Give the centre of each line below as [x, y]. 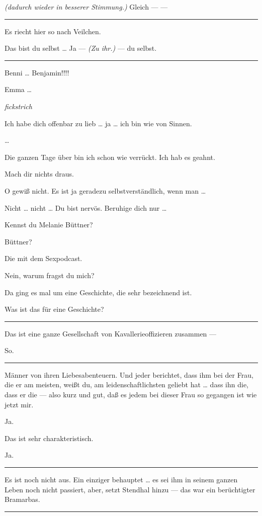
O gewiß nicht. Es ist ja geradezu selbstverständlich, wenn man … [105, 190]
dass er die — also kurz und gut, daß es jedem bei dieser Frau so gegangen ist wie [131, 395]
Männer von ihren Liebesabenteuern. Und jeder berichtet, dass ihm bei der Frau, [129, 374]
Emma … [18, 89]
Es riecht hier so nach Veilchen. [53, 31]
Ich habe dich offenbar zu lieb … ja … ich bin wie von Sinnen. [98, 123]
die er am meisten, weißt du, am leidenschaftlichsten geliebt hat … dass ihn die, [126, 384]
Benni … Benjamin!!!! [37, 72]
